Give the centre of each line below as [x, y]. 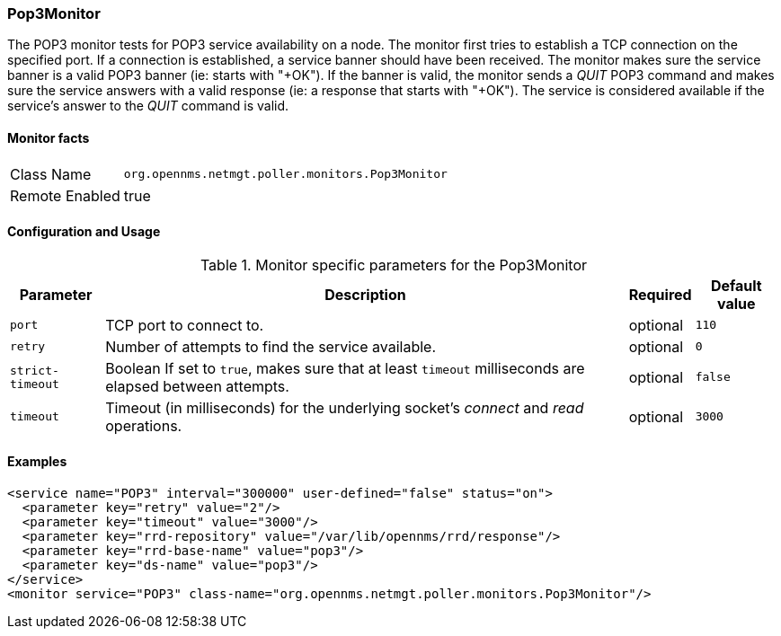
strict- [35, 370]
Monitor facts [49, 137]
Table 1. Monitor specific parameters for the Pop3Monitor [394, 265]
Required [660, 294]
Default [736, 285]
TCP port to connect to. [185, 325]
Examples [37, 462]
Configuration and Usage [84, 232]
